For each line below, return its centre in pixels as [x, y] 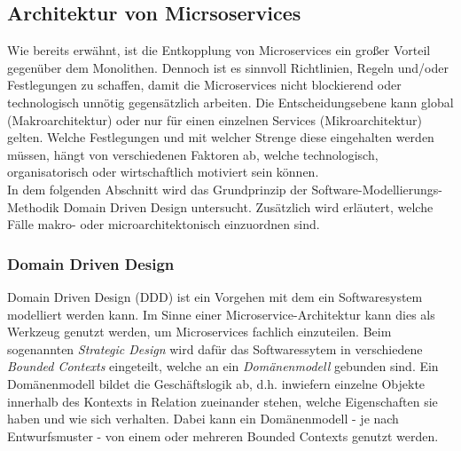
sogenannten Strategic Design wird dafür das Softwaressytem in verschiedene [215, 348]
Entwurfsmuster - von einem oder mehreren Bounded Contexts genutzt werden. [223, 435]
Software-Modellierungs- [377, 189]
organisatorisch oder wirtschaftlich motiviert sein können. [163, 172]
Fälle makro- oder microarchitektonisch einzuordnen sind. [164, 224]
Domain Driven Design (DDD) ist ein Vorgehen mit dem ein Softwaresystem [215, 296]
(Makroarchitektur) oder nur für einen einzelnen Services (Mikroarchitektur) [215, 119]
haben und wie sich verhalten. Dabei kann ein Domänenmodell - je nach [203, 419]
